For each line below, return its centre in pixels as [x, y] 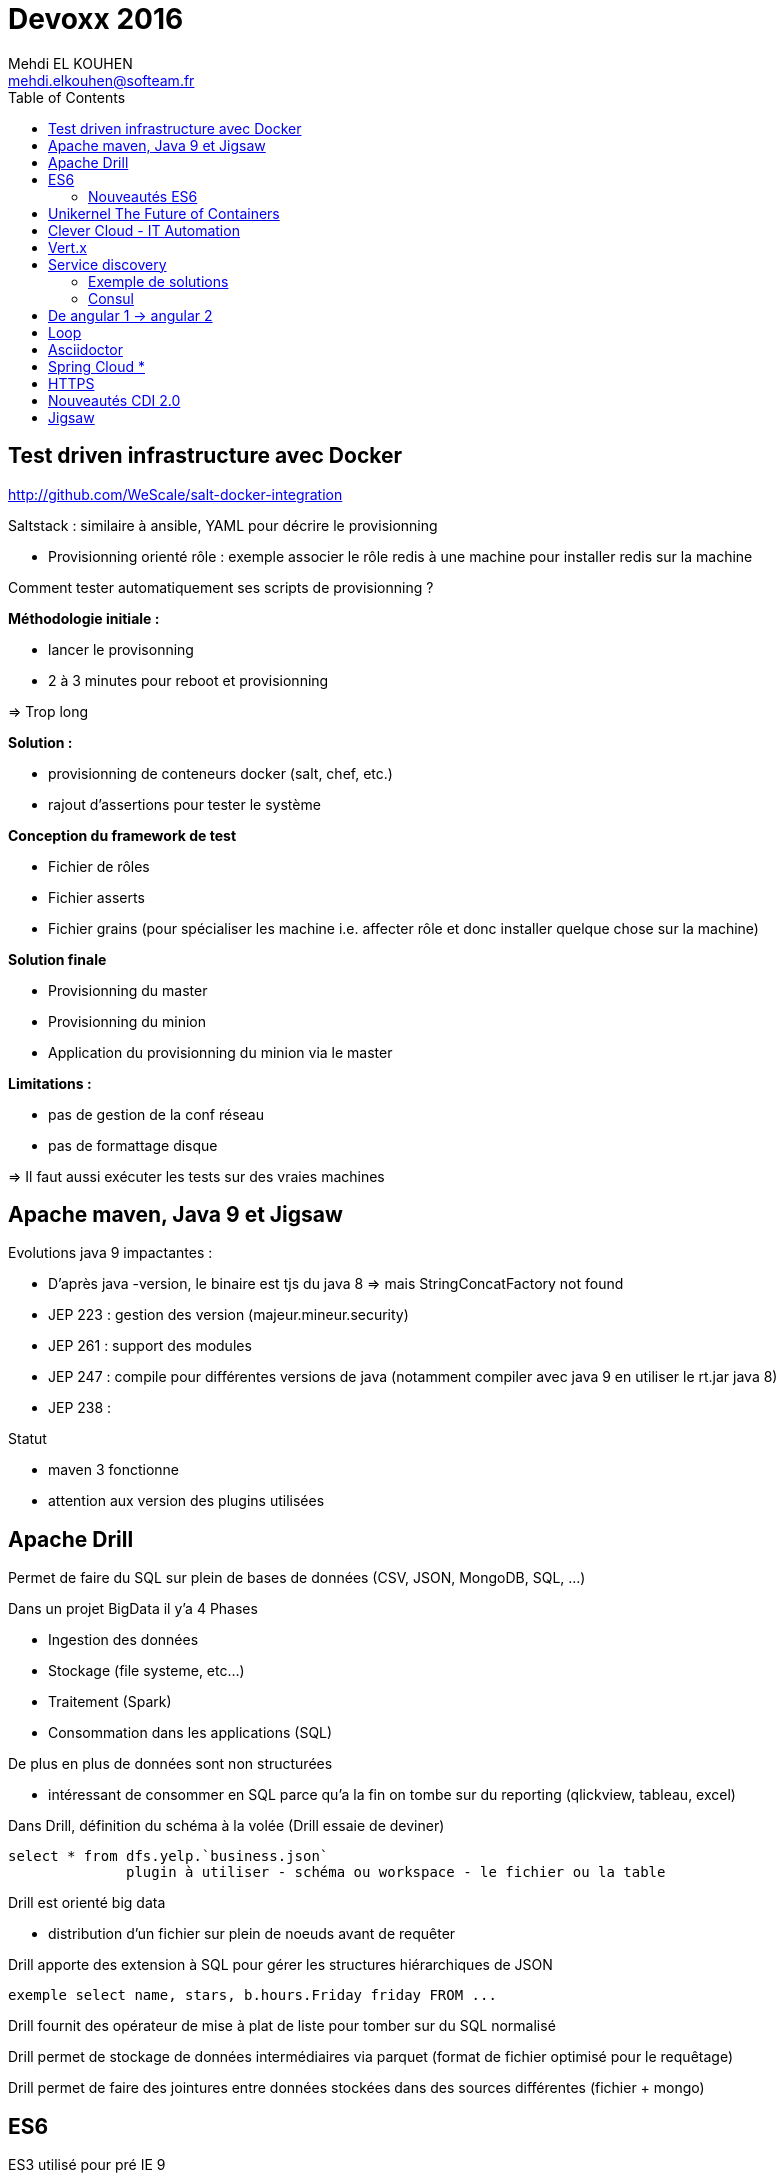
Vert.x [67, 247]
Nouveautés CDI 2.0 [114, 400]
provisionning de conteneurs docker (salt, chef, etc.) [220, 773]
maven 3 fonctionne [113, 1470]
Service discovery [107, 264]
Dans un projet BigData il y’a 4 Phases [133, 1609]
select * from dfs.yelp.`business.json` [168, 1856]
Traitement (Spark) [110, 1702]
